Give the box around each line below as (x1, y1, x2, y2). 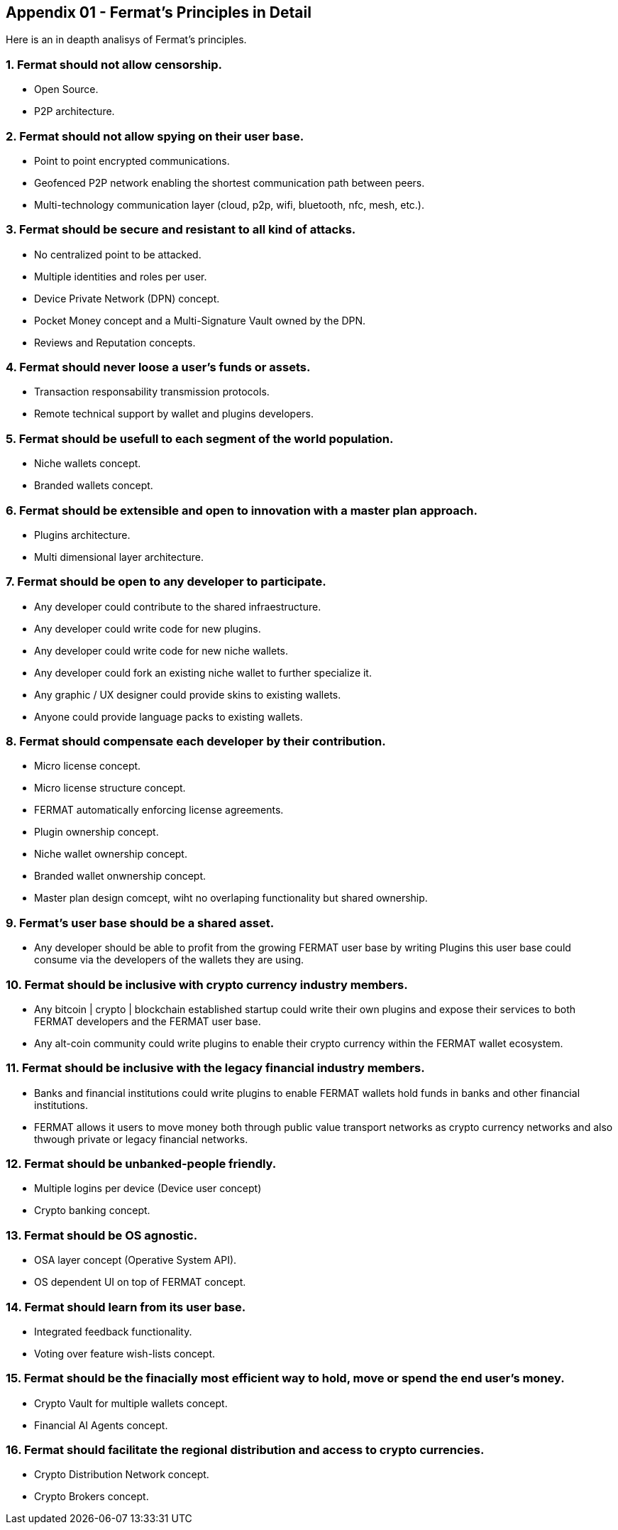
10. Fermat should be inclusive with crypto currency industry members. (6, 977, 408, 992)
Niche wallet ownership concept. (34, 848, 187, 860)
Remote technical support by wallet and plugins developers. (34, 408, 314, 420)
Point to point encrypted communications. (34, 154, 230, 167)
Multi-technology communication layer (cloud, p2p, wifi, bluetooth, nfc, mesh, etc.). (34, 198, 425, 211)
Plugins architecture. (34, 528, 131, 541)
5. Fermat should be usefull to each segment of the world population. (6, 431, 394, 446)
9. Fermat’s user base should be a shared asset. (6, 915, 275, 930)
